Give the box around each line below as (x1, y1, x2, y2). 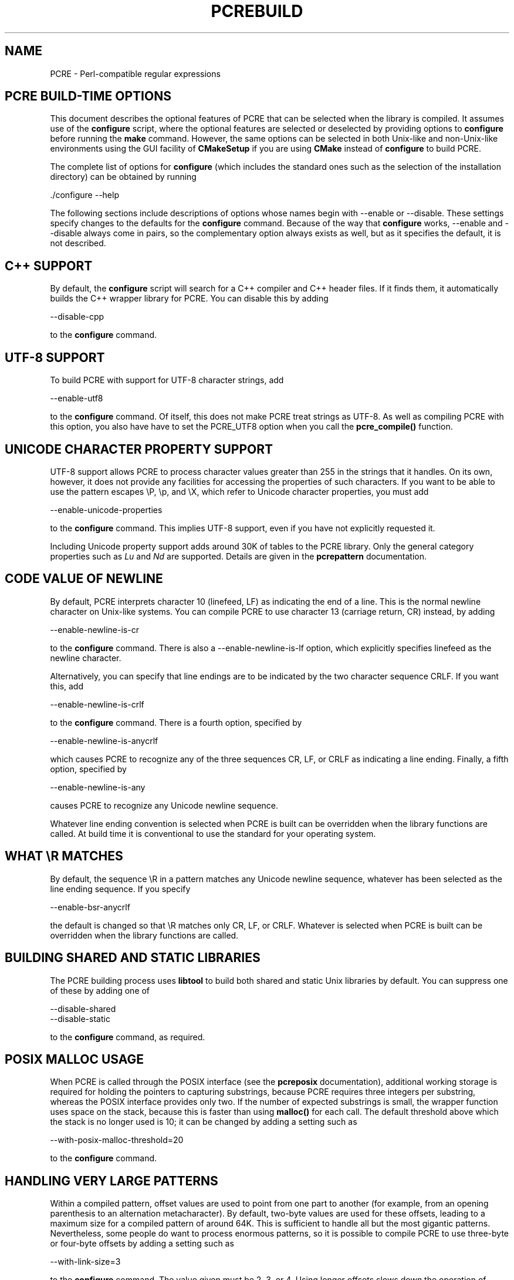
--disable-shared (50, 1003, 116, 1014)
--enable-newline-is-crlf (50, 699, 144, 709)
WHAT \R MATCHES (5, 849, 123, 864)
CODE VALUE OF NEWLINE (5, 571, 163, 587)
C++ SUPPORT (5, 258, 93, 273)
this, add (50, 681, 84, 691)
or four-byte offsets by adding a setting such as (50, 1238, 234, 1249)
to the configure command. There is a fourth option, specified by (50, 717, 302, 728)
